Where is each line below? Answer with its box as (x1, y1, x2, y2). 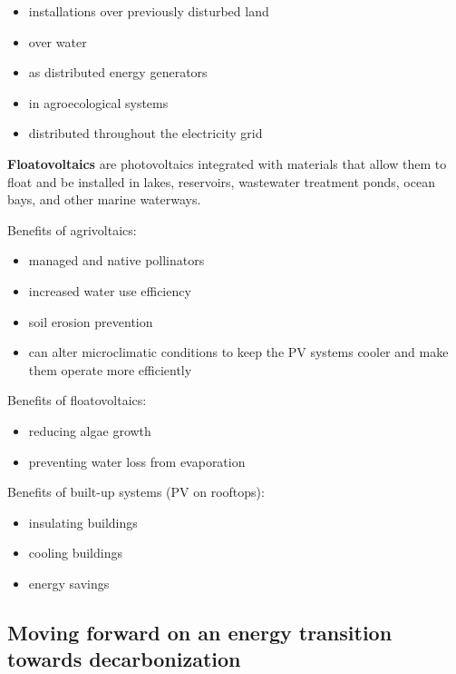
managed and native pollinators (28, 251, 205, 270)
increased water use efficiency (28, 281, 191, 300)
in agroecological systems (28, 93, 169, 112)
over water (28, 32, 87, 51)
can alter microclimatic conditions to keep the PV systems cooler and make (28, 342, 449, 362)
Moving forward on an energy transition (7, 618, 393, 646)
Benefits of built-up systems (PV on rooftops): (7, 482, 265, 501)
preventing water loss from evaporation (28, 451, 246, 471)
